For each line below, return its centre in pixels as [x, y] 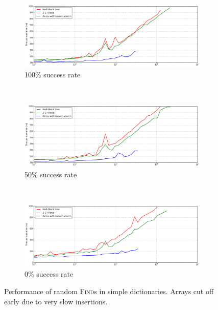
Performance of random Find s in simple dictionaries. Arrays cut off [109, 291]
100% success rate [53, 74]
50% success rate [51, 174]
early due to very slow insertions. [56, 301]
